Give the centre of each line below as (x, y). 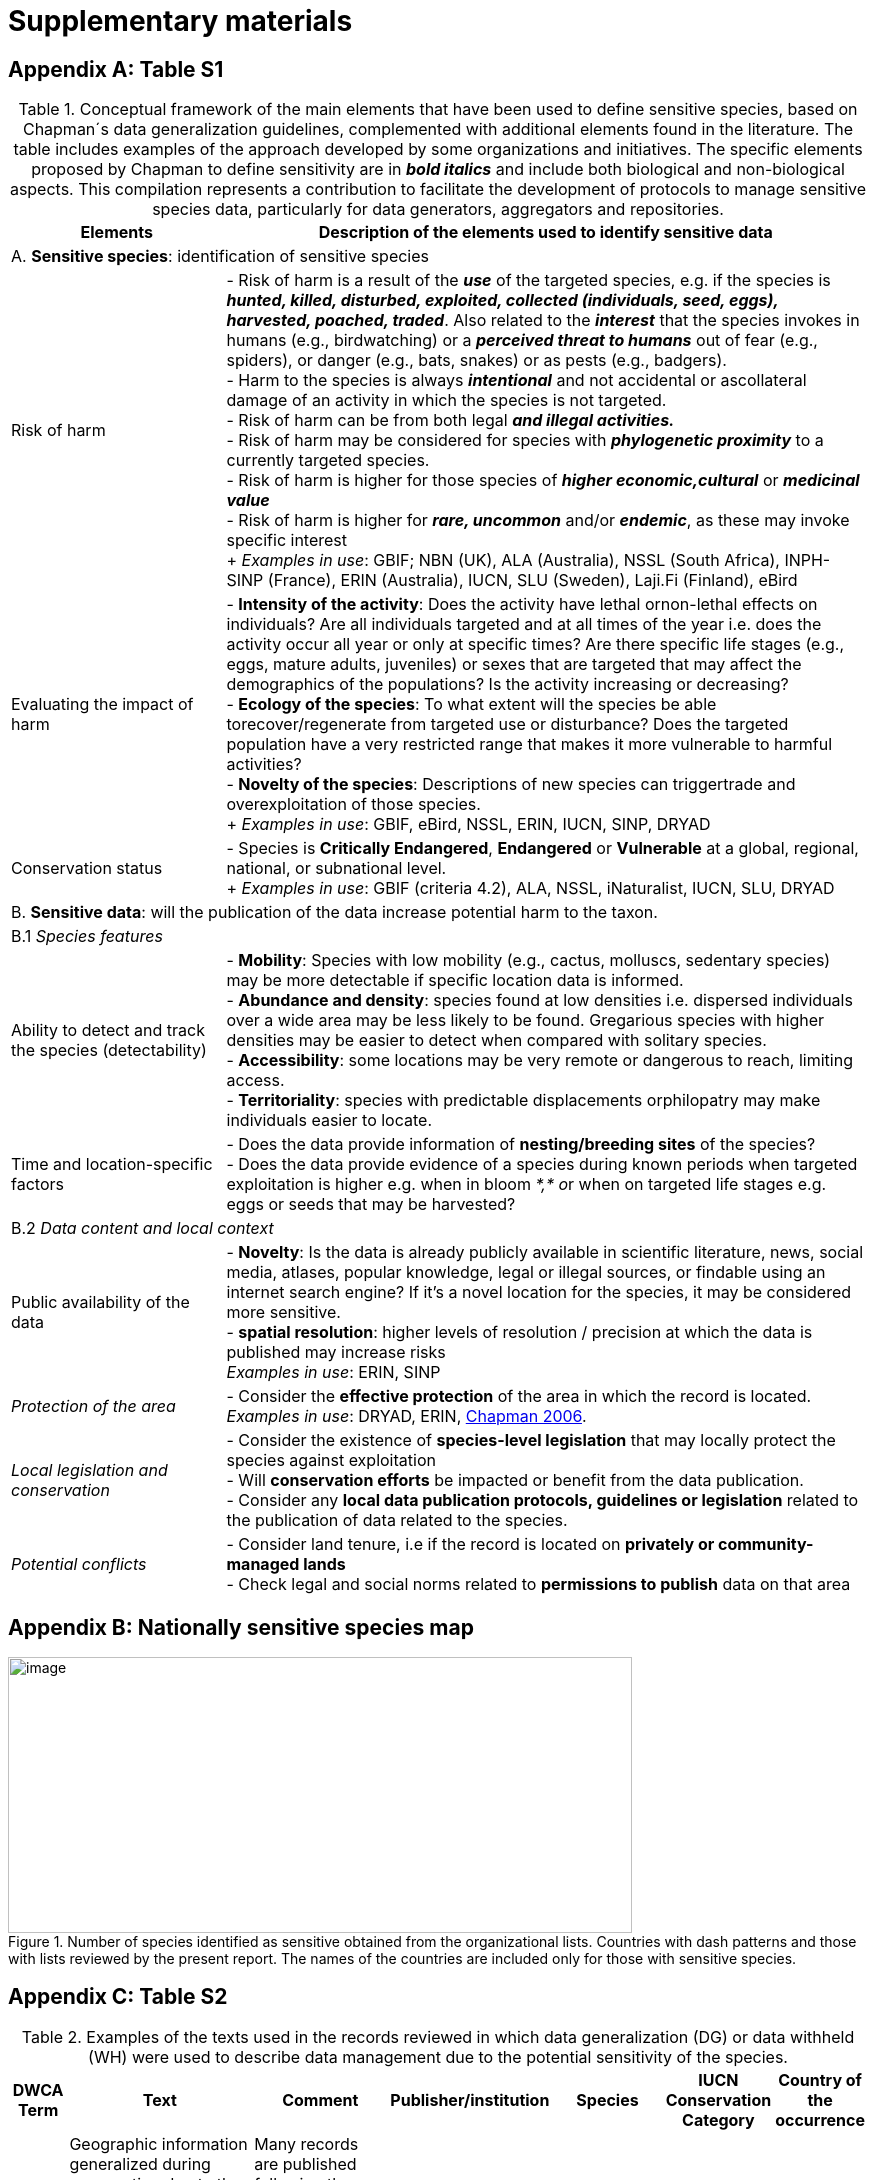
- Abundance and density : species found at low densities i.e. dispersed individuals (539, 1000)
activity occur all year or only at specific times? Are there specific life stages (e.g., (535, 644)
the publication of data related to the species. (397, 1520)
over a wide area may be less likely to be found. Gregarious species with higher (525, 1020)
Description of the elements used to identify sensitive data (545, 232)
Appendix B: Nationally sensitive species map (241, 1627)
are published (305, 2163)
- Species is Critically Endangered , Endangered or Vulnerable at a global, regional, (542, 848)
